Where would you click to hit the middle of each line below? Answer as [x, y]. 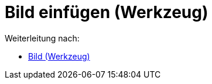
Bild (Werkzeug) [59, 56]
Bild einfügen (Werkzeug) [107, 12]
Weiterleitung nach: [42, 38]
